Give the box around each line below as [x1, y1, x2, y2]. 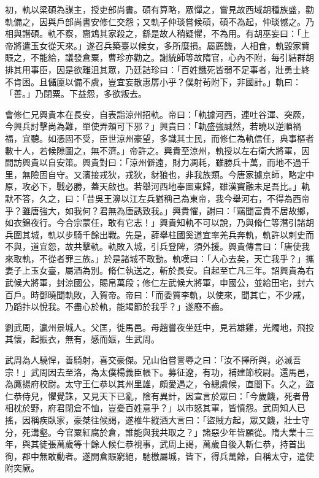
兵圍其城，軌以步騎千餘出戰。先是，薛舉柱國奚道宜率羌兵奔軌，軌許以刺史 [5, 228, 306, 241]
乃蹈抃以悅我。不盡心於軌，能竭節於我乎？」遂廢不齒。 [5, 300, 228, 313]
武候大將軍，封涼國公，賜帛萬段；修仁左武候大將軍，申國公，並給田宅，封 [5, 276, 306, 289]
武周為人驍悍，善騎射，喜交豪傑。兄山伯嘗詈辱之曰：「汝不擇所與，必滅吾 [5, 353, 301, 366]
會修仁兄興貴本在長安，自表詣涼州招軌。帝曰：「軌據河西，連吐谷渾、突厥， [5, 107, 310, 120]
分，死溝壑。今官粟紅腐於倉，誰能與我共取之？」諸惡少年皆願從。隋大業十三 [5, 425, 314, 438]
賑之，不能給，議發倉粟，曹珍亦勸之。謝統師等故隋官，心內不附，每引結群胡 [5, 51, 314, 64]
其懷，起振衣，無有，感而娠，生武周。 [5, 333, 159, 345]
